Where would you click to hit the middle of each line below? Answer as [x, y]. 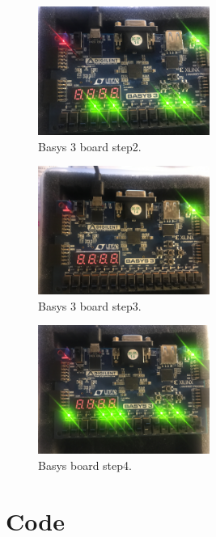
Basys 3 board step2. [90, 146]
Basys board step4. [85, 465]
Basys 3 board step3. [90, 305]
